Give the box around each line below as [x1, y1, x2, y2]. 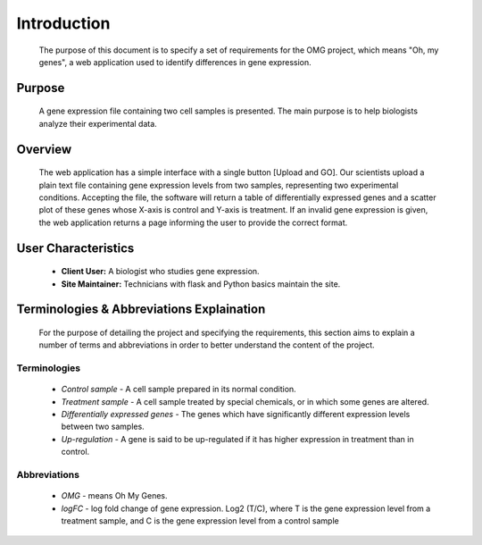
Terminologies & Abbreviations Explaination [16, 302, 266, 317]
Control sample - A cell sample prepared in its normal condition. [61, 384, 296, 395]
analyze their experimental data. [38, 118, 158, 129]
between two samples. [61, 421, 145, 432]
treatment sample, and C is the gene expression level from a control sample [61, 515, 339, 526]
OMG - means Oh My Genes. [61, 490, 169, 501]
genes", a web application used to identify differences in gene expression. [38, 56, 312, 67]
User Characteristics [16, 240, 135, 256]
